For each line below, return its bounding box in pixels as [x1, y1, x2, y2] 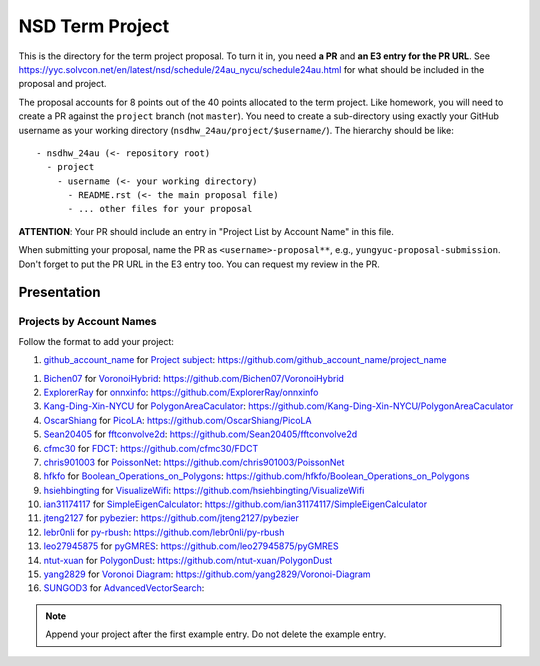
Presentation [18, 284, 101, 301]
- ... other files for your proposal [67, 203, 253, 215]
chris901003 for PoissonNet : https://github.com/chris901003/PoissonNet [43, 456, 345, 468]
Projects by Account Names [18, 315, 157, 329]
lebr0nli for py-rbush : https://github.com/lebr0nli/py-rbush [43, 526, 285, 538]
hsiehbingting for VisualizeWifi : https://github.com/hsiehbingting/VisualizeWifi [43, 484, 365, 496]
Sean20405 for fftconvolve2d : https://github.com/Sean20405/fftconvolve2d [43, 428, 358, 440]
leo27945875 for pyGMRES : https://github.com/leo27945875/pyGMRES [43, 540, 339, 552]
